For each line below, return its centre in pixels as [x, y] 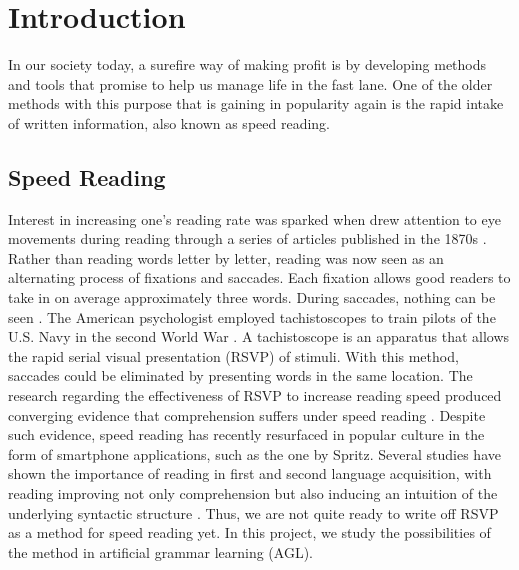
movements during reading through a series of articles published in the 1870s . [247, 238]
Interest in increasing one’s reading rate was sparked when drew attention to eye [254, 218]
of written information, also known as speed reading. [169, 122]
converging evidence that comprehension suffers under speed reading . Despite [247, 414]
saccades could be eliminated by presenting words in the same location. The [240, 375]
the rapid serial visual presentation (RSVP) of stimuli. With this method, [233, 355]
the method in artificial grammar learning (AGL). [160, 551]
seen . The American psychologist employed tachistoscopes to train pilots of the [252, 316]
